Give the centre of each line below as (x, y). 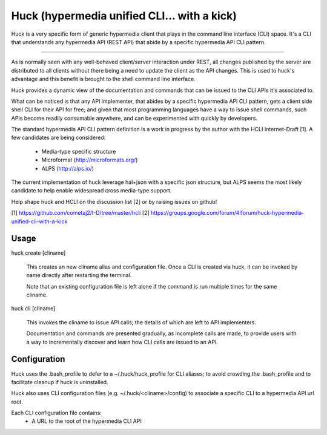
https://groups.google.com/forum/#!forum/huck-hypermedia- (227, 213)
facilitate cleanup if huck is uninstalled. (60, 382)
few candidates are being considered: (58, 138)
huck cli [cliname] (33, 309)
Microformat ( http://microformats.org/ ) (90, 160)
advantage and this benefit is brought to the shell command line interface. (104, 79)
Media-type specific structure (79, 151)
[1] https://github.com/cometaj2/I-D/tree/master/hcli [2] (80, 213)
